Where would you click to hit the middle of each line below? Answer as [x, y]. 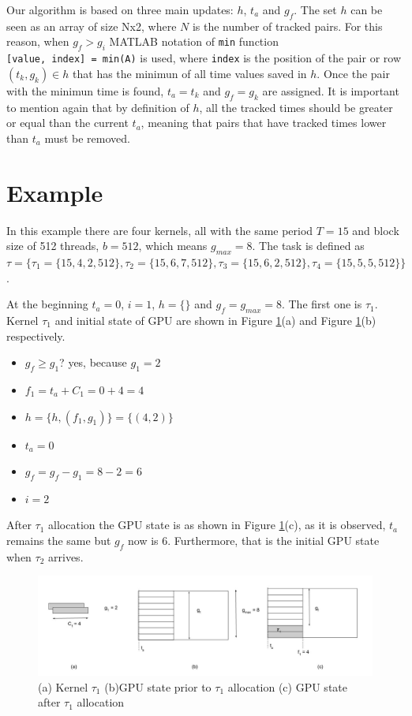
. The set [315, 9]
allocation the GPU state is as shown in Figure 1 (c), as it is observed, [217, 525]
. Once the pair [353, 73]
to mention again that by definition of [98, 107]
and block [376, 230]
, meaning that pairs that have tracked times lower [264, 123]
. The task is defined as [308, 246]
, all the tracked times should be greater [296, 107]
